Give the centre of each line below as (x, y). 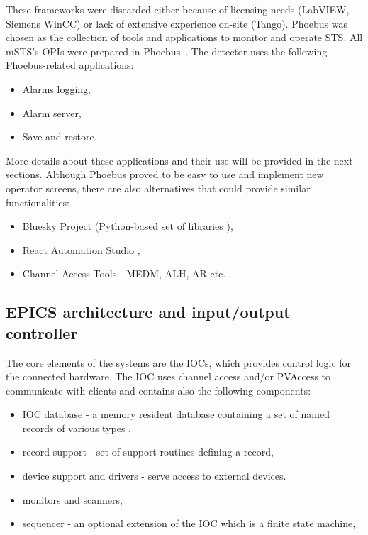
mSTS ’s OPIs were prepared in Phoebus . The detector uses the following (167, 51)
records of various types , (77, 428)
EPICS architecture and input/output (148, 312)
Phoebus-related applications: (70, 65)
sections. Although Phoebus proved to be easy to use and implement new (165, 174)
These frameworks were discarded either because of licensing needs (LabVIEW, (178, 9)
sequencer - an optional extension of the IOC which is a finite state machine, (189, 523)
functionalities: (38, 202)
